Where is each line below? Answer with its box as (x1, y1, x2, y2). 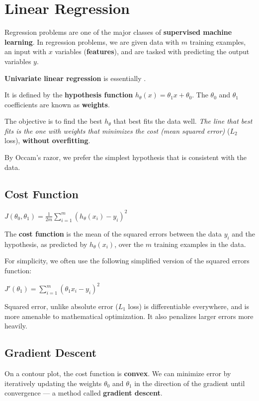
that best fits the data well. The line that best (113, 116, 253, 126)
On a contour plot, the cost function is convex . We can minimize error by (4, 368, 231, 379)
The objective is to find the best (4, 116, 102, 126)
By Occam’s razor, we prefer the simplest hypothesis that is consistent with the (4, 152, 247, 162)
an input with (4, 46, 47, 57)
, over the (114, 239, 144, 249)
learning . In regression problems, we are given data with (4, 36, 179, 47)
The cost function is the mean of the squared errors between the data (4, 228, 222, 239)
